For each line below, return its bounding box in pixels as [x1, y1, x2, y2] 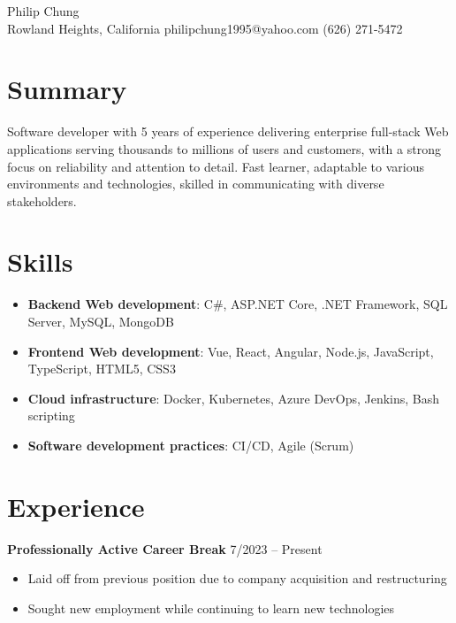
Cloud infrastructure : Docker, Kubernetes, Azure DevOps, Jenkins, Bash [27, 388, 440, 407]
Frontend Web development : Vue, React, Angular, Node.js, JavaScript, [27, 342, 434, 360]
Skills [7, 243, 73, 280]
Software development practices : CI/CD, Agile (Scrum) [27, 435, 354, 454]
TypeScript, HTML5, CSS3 [27, 359, 176, 378]
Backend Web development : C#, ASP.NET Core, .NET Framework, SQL [27, 295, 448, 313]
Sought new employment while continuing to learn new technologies [27, 598, 395, 617]
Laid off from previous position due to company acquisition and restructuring [27, 569, 447, 588]
